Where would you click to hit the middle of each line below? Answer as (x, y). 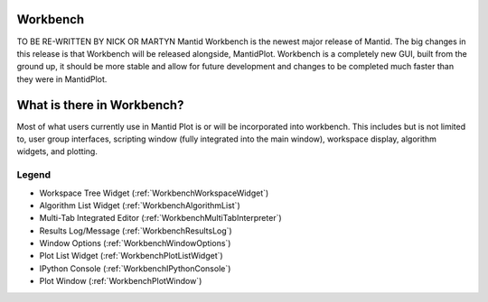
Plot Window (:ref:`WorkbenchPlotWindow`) (121, 281)
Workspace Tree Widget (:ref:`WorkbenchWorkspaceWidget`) (154, 193)
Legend (34, 175)
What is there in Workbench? (100, 105)
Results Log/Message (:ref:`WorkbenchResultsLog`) (136, 231)
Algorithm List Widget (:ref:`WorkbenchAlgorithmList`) (140, 205)
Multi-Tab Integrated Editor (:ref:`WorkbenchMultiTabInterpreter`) (160, 218)
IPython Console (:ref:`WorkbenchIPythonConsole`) (135, 268)
